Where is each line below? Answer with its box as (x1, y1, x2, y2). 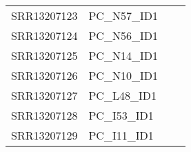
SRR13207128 (11, 107, 78, 123)
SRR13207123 (11, 8, 78, 23)
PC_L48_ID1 (88, 87, 157, 103)
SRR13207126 (11, 67, 78, 83)
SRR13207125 (11, 47, 78, 63)
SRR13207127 (11, 87, 78, 103)
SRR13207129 (11, 127, 78, 143)
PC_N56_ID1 (88, 28, 158, 43)
